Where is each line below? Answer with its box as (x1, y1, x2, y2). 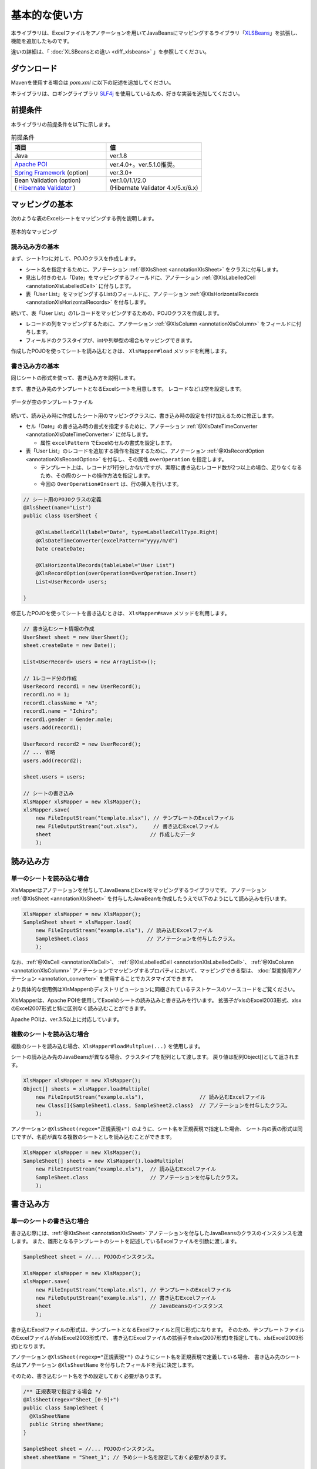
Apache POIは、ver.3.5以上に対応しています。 (11, 1015, 123, 1022)
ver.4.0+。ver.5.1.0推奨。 (109, 160, 178, 169)
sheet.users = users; (23, 773, 86, 780)
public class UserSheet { (23, 512, 98, 519)
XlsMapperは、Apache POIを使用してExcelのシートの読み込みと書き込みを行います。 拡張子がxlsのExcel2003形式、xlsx (11, 997, 302, 1004)
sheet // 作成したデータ (35, 831, 196, 838)
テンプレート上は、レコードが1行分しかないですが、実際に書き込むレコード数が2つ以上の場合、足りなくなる (40, 464, 302, 471)
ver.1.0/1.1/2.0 (109, 176, 147, 185)
